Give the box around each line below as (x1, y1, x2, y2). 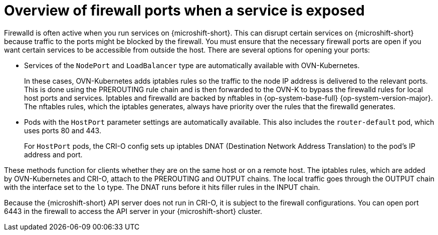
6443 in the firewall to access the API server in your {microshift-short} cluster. (4, 206, 263, 215)
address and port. (24, 150, 83, 159)
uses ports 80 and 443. (24, 126, 101, 135)
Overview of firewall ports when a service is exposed (4, 2, 365, 19)
